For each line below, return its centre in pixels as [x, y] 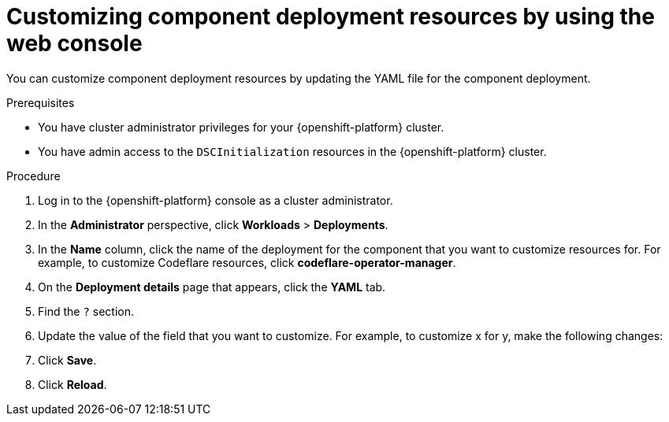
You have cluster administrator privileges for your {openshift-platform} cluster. [241, 127]
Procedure [33, 176]
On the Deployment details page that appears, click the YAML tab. [212, 287]
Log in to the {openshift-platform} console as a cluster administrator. [216, 200]
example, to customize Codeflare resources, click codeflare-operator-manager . [247, 262]
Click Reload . [72, 384]
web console [74, 43]
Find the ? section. [86, 311]
